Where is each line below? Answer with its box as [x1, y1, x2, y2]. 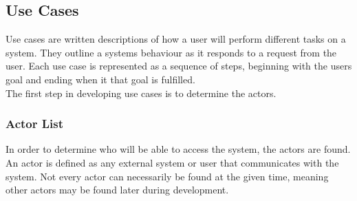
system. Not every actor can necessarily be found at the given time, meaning [6, 169, 329, 183]
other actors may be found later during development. [6, 182, 229, 197]
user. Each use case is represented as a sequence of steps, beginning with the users [6, 59, 352, 73]
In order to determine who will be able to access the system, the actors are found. [6, 142, 351, 156]
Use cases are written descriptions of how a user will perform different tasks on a [6, 32, 346, 46]
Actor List [6, 115, 64, 132]
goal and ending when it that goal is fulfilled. [6, 72, 195, 86]
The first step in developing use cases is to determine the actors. [6, 85, 277, 100]
